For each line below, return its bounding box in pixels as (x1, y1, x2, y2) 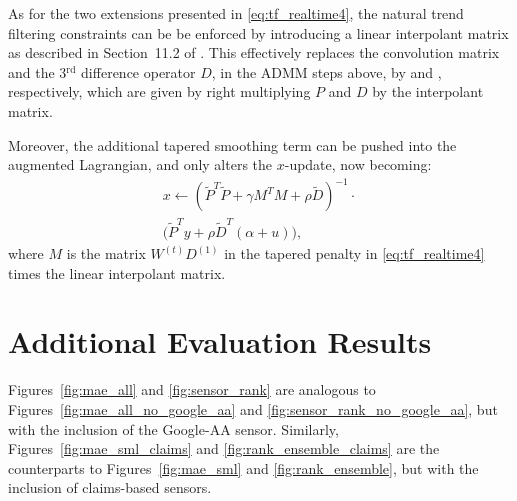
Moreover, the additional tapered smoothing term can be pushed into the (8, 134, 457, 155)
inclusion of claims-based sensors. (8, 477, 212, 498)
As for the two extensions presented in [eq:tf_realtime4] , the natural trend (8, 3, 464, 23)
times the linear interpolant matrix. (8, 262, 226, 283)
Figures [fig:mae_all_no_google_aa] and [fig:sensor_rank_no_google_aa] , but (8, 398, 498, 419)
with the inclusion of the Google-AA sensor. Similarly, (8, 418, 339, 439)
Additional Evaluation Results (8, 321, 432, 362)
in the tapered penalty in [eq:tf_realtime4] (224, 243, 485, 264)
